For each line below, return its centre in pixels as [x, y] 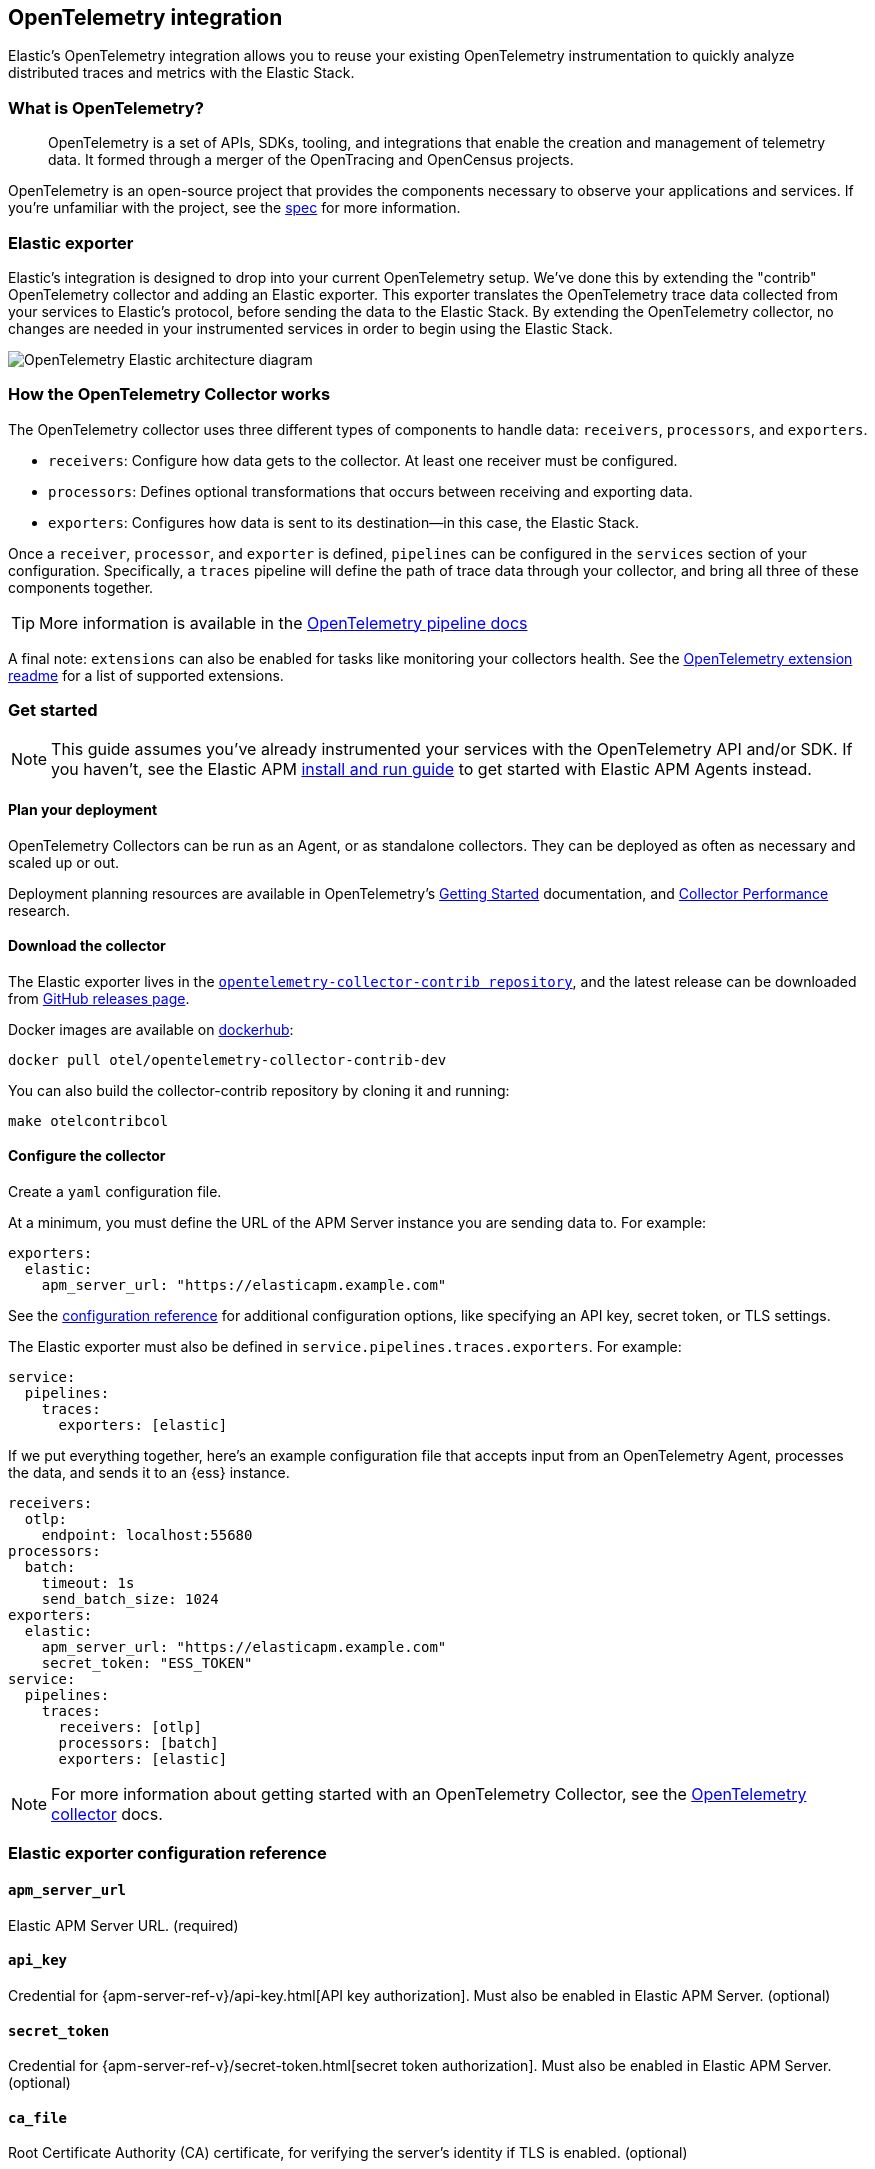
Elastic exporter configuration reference [167, 1853]
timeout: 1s [88, 1583]
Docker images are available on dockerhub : [151, 1029]
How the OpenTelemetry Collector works [169, 394]
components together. [81, 587]
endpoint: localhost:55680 [147, 1535]
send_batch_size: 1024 [130, 1599]
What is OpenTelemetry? [106, 107]
